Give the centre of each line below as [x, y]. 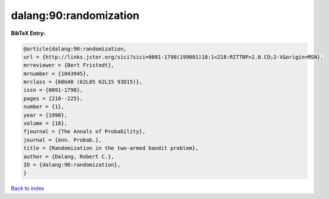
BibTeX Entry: [28, 33]
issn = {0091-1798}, [53, 90]
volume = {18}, [45, 123]
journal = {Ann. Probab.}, [63, 140]
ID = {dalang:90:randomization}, [72, 165]
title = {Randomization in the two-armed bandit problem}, [111, 148]
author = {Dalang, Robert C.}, [69, 156]
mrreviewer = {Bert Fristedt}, [69, 65]
